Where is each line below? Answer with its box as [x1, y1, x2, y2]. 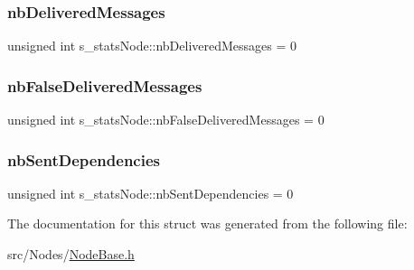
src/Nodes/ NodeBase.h [7, 245, 135, 264]
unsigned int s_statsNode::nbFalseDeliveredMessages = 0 [7, 110, 325, 129]
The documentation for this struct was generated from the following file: [7, 214, 408, 233]
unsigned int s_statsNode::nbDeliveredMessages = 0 [7, 36, 297, 55]
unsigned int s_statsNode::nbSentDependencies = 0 [7, 183, 294, 202]
